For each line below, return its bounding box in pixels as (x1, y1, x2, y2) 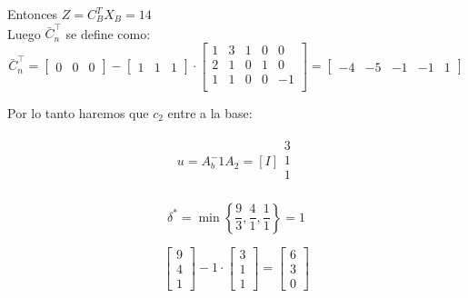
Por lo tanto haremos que (7, 104, 149, 123)
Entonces (7, 5, 58, 23)
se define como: (65, 24, 151, 43)
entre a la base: (167, 104, 253, 123)
